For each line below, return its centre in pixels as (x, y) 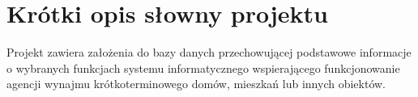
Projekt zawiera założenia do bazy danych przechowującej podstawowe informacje (209, 52)
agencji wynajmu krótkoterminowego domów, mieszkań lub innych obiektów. (196, 84)
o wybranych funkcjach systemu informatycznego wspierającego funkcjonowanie (203, 67)
